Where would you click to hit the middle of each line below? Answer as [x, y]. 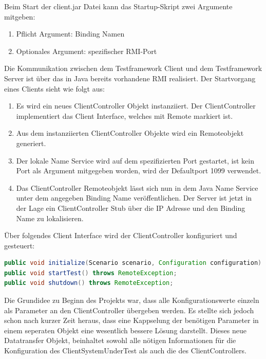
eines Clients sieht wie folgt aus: [54, 88]
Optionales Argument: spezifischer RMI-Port [87, 51]
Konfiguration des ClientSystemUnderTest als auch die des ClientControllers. [125, 351]
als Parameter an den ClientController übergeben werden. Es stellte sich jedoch [129, 310]
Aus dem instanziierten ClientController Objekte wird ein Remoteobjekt [130, 133]
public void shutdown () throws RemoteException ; [89, 283]
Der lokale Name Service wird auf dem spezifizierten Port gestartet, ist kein [135, 160]
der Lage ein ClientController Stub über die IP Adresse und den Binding [131, 208]
